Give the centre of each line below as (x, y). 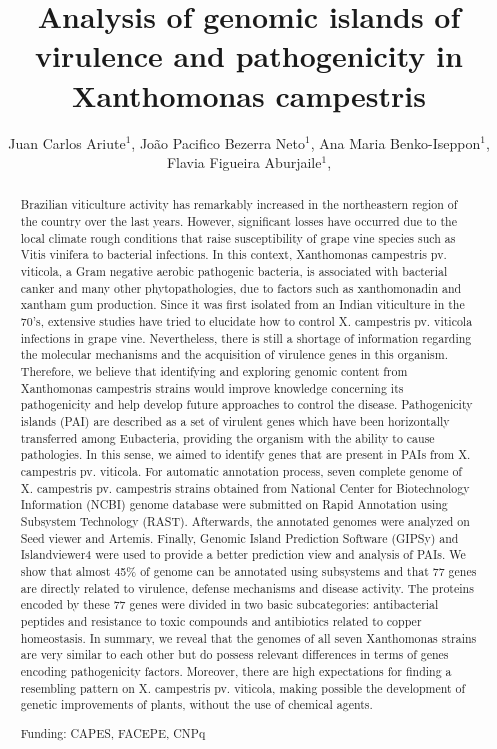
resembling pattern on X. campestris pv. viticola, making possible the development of (243, 687)
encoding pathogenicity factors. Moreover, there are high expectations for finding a (236, 670)
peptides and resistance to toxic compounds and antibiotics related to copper (221, 620)
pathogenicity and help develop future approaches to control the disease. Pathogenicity (246, 404)
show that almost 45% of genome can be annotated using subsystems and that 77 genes (248, 570)
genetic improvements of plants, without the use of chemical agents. (196, 704)
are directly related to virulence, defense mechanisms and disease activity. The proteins (247, 587)
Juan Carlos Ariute (67, 142)
